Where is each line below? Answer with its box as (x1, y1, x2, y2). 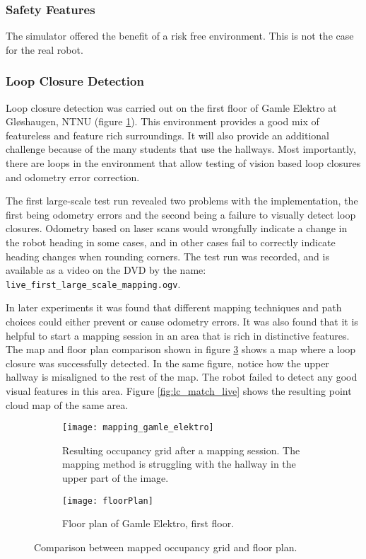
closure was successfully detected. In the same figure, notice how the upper (6, 355, 329, 370)
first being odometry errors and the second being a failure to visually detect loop (6, 207, 356, 221)
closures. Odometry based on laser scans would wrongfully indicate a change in (6, 221, 348, 236)
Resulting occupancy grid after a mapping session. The (62, 442, 300, 457)
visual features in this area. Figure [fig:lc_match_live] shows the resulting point (6, 383, 352, 398)
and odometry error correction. (6, 169, 140, 184)
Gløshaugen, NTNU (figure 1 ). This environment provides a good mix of (6, 114, 319, 129)
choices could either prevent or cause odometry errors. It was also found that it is (6, 314, 358, 328)
